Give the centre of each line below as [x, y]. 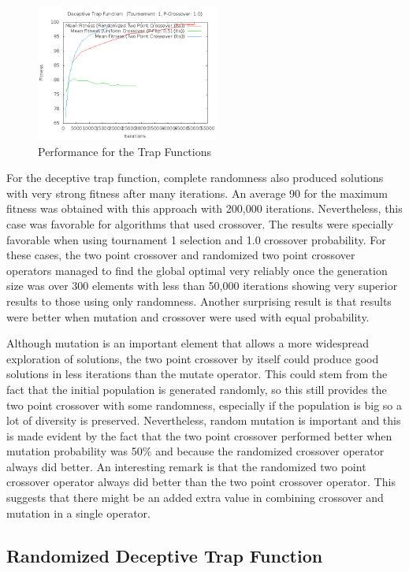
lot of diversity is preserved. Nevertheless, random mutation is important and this [204, 420]
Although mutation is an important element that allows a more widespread [188, 343]
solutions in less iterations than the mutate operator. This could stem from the [197, 374]
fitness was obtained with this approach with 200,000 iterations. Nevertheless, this [204, 208]
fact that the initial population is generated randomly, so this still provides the [197, 389]
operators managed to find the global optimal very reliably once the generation [197, 270]
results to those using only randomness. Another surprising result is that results [199, 301]
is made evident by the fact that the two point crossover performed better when [199, 435]
